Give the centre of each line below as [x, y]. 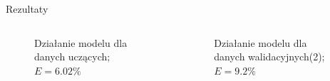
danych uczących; [72, 56]
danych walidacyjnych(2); [269, 56]
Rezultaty [27, 9]
